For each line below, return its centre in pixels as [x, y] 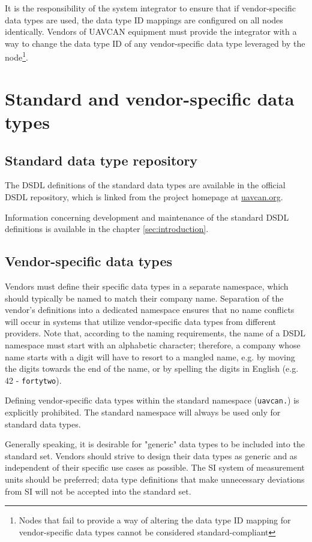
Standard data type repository [101, 160]
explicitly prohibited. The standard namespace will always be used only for [143, 412]
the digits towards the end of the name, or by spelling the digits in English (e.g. [152, 368]
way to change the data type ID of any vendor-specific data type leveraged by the [155, 43]
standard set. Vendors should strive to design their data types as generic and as [151, 455]
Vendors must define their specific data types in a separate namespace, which [147, 286]
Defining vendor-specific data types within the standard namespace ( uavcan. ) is [152, 400]
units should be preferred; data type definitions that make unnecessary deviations [155, 479]
